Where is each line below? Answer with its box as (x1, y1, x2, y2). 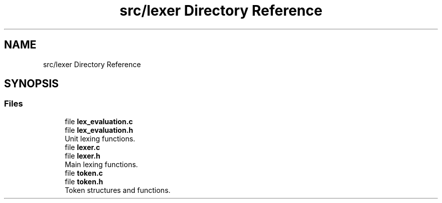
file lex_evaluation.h (65, 125, 133, 134)
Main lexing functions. (65, 160, 138, 169)
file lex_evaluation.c (65, 117, 133, 126)
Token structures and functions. (65, 185, 171, 194)
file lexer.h (65, 151, 100, 160)
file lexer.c (65, 142, 100, 151)
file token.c (65, 168, 103, 177)
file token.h (65, 177, 103, 186)
